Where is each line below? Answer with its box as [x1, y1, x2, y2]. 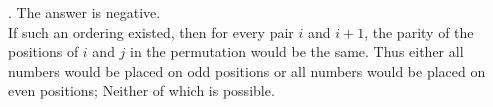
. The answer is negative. [8, 2, 161, 22]
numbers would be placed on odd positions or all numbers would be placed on [8, 60, 486, 81]
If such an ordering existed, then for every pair [8, 21, 294, 42]
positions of [8, 41, 79, 62]
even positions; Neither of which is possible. [8, 80, 275, 101]
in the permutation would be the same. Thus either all [130, 41, 464, 62]
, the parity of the [364, 21, 474, 42]
